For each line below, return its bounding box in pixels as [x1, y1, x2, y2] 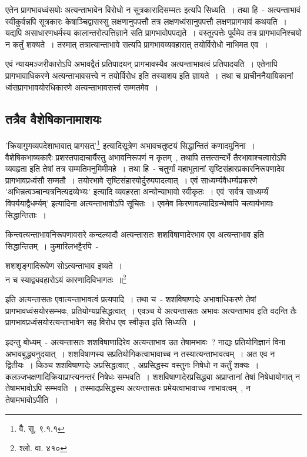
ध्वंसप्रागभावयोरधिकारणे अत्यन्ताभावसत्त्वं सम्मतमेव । [5, 81, 159, 93]
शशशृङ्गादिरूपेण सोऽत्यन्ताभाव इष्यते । [5, 259, 123, 272]
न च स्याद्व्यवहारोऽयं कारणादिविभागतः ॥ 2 [5, 271, 126, 285]
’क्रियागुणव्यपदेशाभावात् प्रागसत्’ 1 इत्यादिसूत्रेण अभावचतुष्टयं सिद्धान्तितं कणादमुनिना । [5, 138, 256, 152]
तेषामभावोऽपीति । [5, 393, 58, 405]
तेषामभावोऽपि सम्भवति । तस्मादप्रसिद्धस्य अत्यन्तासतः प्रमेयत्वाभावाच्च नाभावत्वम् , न [5, 382, 251, 394]
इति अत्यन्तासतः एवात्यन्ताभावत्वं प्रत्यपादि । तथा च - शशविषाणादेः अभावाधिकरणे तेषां [5, 293, 256, 305]
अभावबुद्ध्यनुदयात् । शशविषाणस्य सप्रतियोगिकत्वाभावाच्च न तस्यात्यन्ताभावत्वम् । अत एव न [5, 347, 275, 359]
